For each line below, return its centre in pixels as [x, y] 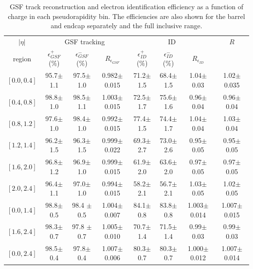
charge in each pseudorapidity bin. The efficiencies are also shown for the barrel [126, 16]
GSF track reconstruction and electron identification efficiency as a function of [126, 6]
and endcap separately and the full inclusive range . [126, 26]
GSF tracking [85, 42]
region [22, 58]
